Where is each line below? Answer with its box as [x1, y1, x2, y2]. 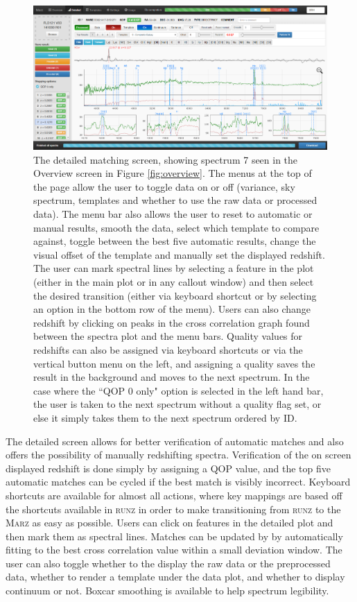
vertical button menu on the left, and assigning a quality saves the [33, 356, 315, 370]
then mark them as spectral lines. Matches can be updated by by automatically [6, 528, 343, 543]
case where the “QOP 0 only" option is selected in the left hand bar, [33, 383, 324, 397]
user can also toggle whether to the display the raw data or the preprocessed [6, 556, 331, 570]
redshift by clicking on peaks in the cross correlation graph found [33, 315, 310, 329]
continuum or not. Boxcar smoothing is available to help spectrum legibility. [6, 583, 329, 598]
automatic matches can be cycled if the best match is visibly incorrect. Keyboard [6, 474, 351, 489]
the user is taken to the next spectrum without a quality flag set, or [33, 397, 322, 411]
